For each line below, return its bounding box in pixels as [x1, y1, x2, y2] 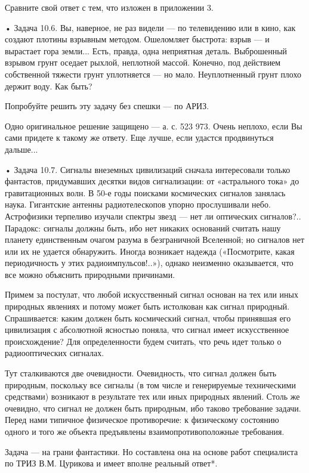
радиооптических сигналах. [5, 347, 104, 359]
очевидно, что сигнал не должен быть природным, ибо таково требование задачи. [5, 401, 301, 414]
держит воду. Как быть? [5, 79, 92, 92]
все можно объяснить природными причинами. [5, 268, 175, 280]
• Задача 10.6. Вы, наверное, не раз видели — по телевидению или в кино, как [5, 21, 296, 33]
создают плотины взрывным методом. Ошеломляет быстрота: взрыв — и [5, 33, 270, 45]
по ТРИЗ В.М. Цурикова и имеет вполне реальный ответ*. [5, 457, 218, 469]
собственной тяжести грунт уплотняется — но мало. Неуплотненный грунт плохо [5, 67, 301, 80]
